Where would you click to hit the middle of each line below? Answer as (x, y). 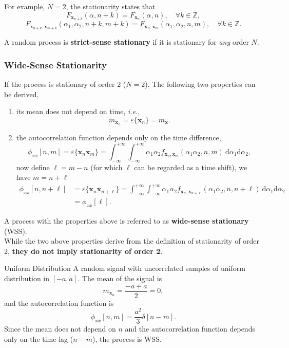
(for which (107, 167)
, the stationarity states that (111, 6)
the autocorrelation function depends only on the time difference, (119, 137)
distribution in (27, 278)
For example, (25, 6)
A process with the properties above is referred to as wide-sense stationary (127, 221)
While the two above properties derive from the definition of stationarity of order (132, 241)
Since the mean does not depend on (60, 329)
